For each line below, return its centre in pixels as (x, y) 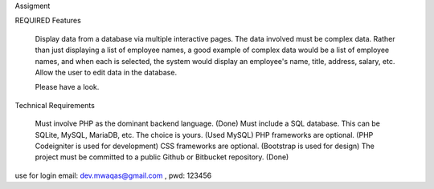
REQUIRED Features (48, 21)
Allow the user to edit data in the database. (106, 72)
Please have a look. (67, 87)
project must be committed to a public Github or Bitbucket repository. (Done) (162, 157)
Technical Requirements (55, 105)
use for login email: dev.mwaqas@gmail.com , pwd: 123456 (113, 175)
